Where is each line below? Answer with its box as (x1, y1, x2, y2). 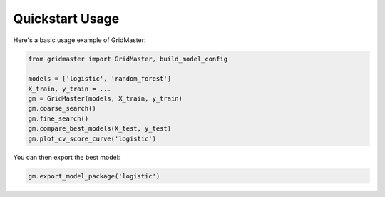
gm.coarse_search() (28, 104, 96, 113)
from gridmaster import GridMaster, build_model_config (28, 54, 228, 63)
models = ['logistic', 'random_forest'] (28, 75, 171, 83)
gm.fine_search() (28, 114, 89, 123)
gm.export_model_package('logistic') (28, 172, 160, 180)
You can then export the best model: (13, 153, 120, 161)
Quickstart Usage (13, 11, 120, 26)
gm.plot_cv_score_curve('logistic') (28, 134, 157, 143)
